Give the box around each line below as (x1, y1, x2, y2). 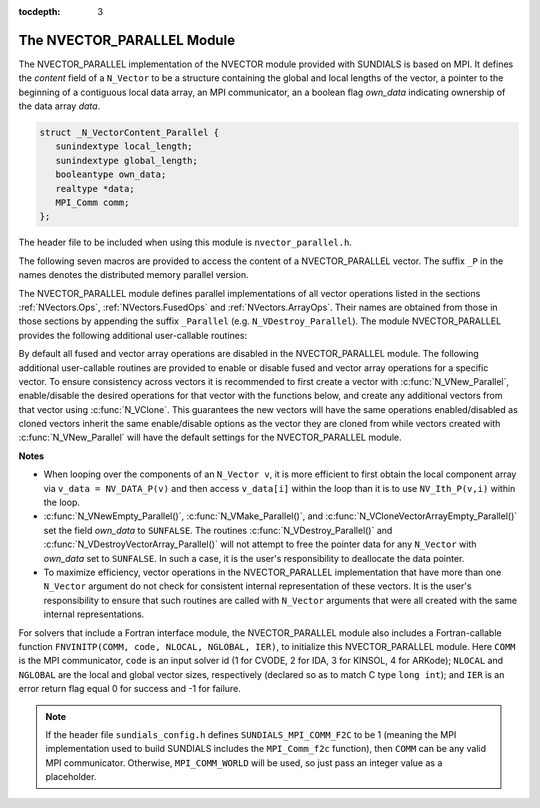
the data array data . (18, 100, 101, 112)
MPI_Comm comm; (55, 197, 130, 209)
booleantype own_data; (55, 169, 167, 180)
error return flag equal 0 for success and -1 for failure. (18, 683, 242, 695)
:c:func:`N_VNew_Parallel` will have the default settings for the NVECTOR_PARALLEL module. (18, 431, 402, 444)
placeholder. (45, 771, 97, 783)
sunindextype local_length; (55, 141, 194, 152)
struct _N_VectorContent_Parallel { (39, 127, 220, 139)
